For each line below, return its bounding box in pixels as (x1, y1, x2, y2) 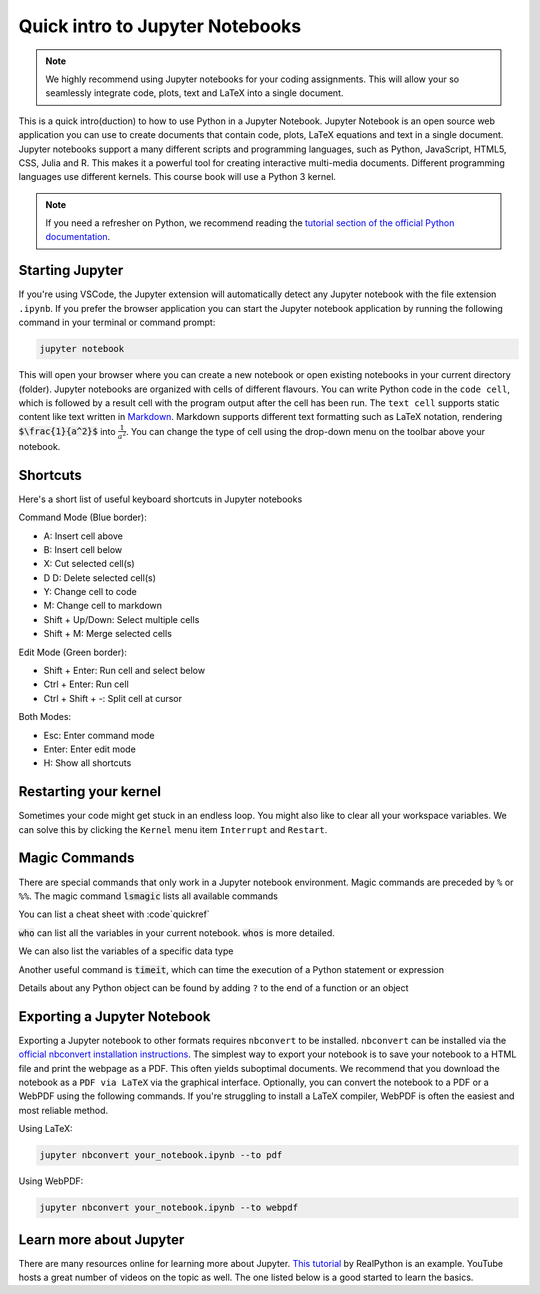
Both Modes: (18, 711, 72, 723)
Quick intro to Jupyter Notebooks (18, 15, 302, 37)
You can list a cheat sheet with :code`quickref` (18, 908, 210, 920)
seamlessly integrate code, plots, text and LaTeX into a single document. (45, 87, 344, 99)
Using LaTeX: (18, 1123, 74, 1135)
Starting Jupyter (18, 262, 124, 279)
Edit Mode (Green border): (18, 646, 127, 658)
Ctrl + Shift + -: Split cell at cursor (43, 692, 183, 704)
